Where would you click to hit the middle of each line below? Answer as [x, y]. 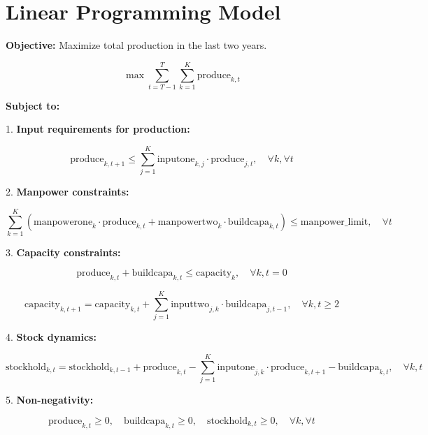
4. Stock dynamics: [51, 337]
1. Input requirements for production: [98, 129]
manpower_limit [334, 222]
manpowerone [63, 222]
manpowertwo [188, 222]
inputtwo [190, 305]
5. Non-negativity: [50, 400]
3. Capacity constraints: [63, 252]
